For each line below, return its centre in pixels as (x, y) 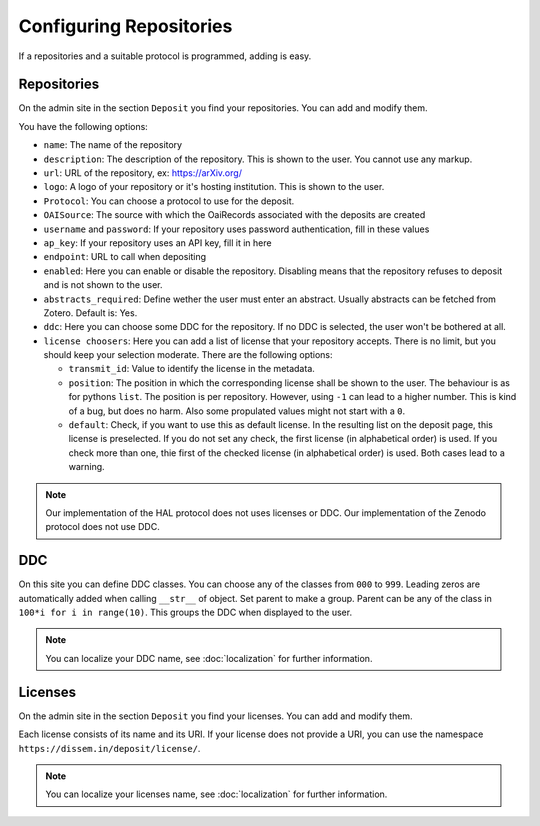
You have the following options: (83, 126)
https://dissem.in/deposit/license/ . (109, 748)
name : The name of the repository (113, 145)
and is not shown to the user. (103, 285)
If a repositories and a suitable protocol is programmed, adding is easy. (165, 56)
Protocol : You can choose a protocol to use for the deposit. (169, 201)
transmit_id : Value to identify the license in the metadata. (191, 369)
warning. (86, 467)
